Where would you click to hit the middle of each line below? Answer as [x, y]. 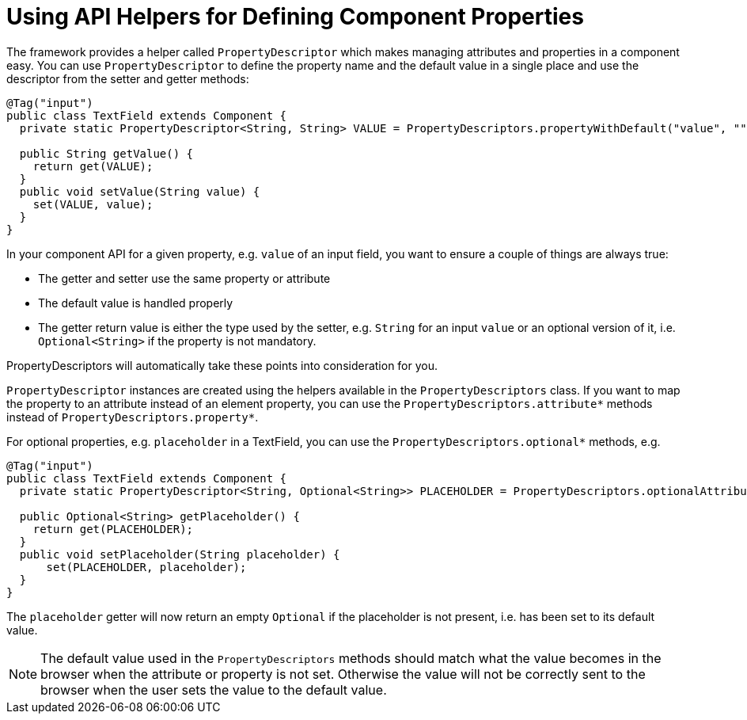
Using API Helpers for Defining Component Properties [295, 17]
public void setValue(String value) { [140, 191]
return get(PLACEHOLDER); [113, 529]
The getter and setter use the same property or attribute [184, 278]
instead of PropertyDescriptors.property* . [133, 417]
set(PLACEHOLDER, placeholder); [146, 567]
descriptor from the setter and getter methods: [128, 78]
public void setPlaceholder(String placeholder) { [180, 554]
